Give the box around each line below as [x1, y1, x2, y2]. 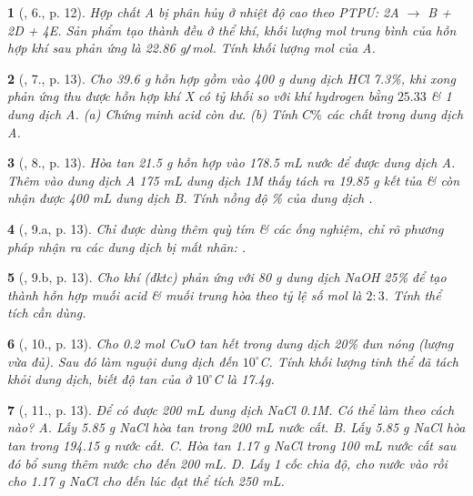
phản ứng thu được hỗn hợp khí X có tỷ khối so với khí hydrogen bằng [7, 86, 393, 106]
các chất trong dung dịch [326, 105, 464, 124]
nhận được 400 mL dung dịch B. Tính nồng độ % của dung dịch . [7, 188, 373, 208]
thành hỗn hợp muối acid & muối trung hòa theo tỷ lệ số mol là [7, 285, 362, 304]
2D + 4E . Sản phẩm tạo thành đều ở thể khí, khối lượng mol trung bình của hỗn [7, 20, 457, 39]
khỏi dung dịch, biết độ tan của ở [7, 369, 192, 389]
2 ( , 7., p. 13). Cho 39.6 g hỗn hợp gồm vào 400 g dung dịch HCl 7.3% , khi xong [7, 68, 456, 87]
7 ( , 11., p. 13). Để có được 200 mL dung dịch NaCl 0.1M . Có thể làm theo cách [7, 400, 455, 419]
